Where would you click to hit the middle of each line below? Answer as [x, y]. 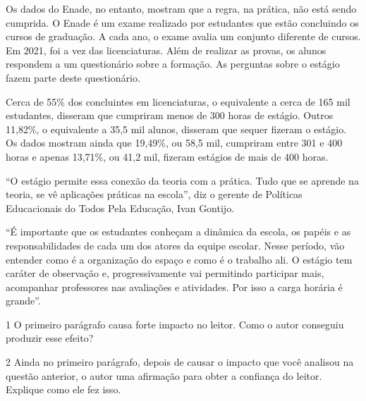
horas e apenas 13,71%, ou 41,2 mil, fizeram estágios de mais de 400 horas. [167, 156]
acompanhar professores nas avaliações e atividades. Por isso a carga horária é [174, 286]
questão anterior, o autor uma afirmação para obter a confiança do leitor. [164, 375]
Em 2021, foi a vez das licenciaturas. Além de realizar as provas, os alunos [166, 50]
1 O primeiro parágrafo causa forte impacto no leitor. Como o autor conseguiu [175, 324]
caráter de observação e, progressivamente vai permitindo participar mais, [165, 273]
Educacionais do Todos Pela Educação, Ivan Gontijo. [120, 208]
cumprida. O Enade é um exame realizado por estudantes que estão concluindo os [182, 22]
